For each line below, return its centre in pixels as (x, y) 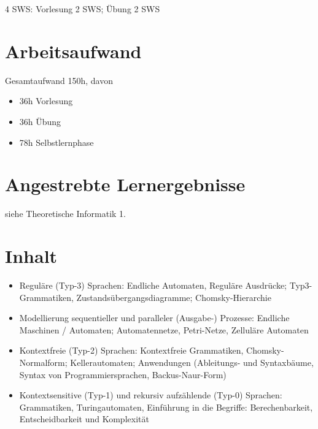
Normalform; (43, 362)
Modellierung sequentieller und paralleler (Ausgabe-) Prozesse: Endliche (154, 318)
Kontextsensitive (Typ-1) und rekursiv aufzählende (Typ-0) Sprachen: (151, 395)
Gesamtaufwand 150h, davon (59, 80)
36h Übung (40, 121)
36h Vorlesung (46, 101)
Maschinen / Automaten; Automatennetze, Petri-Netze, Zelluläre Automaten (164, 329)
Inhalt (31, 256)
